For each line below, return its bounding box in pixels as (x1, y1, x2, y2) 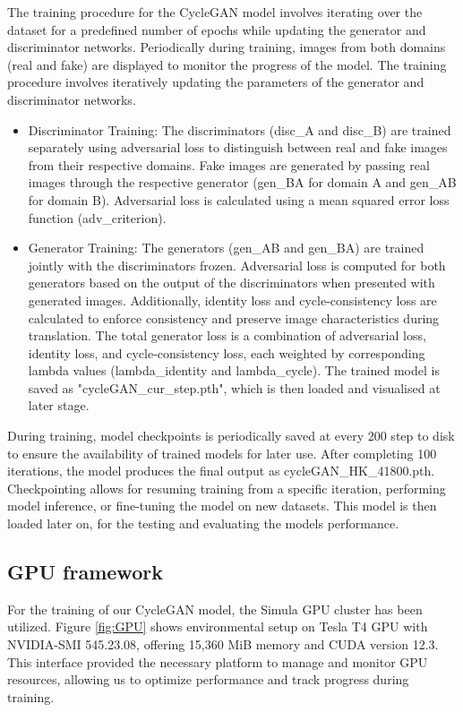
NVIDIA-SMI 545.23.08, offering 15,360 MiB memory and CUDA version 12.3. (7, 635, 439, 654)
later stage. (28, 396, 90, 415)
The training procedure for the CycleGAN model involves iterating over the (7, 3, 423, 21)
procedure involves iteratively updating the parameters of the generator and (7, 73, 424, 91)
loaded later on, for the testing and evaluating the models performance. (7, 514, 399, 533)
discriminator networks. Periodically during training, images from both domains (7, 38, 446, 56)
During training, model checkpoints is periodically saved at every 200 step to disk (7, 426, 455, 445)
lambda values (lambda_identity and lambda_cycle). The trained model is (28, 361, 440, 380)
